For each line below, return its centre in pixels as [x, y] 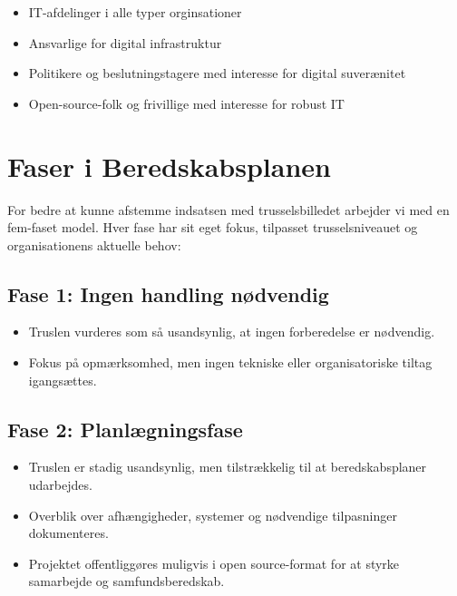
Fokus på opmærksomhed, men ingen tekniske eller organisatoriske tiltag [230, 362]
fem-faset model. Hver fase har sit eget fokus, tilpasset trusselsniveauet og [213, 227]
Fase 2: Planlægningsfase [125, 429]
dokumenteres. [68, 533]
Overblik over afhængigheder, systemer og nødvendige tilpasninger [213, 515]
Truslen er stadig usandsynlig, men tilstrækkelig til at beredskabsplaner [228, 467]
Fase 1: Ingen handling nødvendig [168, 293]
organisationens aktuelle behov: [94, 244]
